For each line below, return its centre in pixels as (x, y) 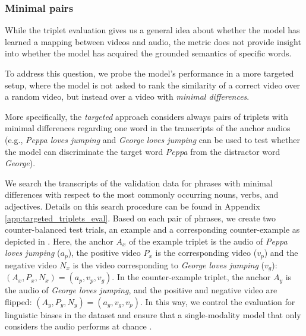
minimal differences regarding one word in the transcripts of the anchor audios (148, 128)
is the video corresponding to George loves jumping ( (169, 264)
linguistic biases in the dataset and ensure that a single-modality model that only (153, 314)
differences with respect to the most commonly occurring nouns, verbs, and (142, 194)
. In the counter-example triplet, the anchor (191, 277)
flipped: (18, 301)
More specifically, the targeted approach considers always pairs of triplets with (147, 116)
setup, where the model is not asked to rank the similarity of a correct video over (153, 85)
